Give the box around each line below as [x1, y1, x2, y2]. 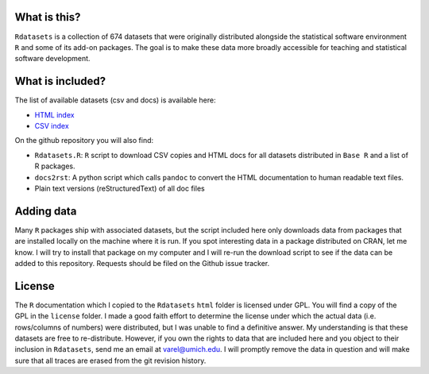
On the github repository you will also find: [14, 136, 154, 145]
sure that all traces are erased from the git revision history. [14, 356, 207, 365]
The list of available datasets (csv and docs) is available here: [14, 95, 216, 105]
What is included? [14, 75, 106, 88]
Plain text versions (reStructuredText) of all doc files [34, 183, 206, 193]
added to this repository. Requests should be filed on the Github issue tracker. [14, 259, 270, 268]
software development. [14, 54, 91, 64]
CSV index [34, 121, 69, 130]
